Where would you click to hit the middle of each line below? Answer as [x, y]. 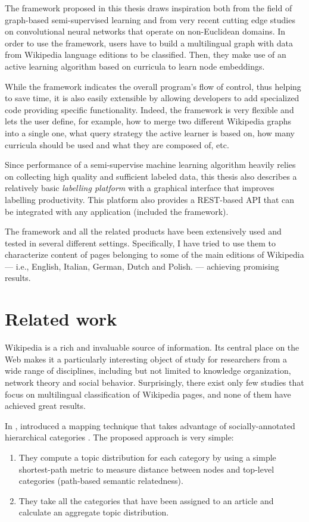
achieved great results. [45, 406]
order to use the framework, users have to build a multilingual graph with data [149, 43]
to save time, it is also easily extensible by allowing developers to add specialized [152, 98]
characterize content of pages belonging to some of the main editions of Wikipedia [154, 254]
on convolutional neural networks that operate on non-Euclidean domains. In [145, 31]
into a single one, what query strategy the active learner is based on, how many [150, 132]
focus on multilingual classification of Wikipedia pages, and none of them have [148, 394]
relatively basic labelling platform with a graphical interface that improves [140, 188]
